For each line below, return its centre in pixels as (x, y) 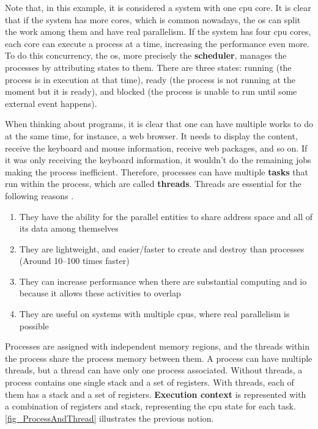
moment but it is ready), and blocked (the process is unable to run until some (151, 91)
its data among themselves (69, 228)
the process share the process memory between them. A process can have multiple (159, 358)
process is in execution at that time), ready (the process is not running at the (150, 79)
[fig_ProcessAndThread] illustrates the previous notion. (109, 418)
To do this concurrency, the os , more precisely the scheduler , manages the (146, 55)
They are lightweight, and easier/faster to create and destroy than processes (162, 248)
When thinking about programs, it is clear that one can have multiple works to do (159, 124)
